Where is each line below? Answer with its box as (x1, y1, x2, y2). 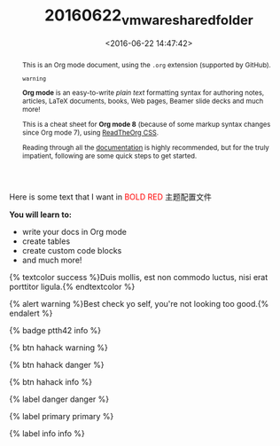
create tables (21, 236, 71, 246)
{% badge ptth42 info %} (9, 325, 102, 335)
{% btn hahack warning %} (9, 342, 108, 353)
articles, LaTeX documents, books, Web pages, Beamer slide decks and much (21, 97, 264, 106)
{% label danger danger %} (9, 394, 110, 404)
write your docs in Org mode (21, 226, 127, 237)
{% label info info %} (9, 427, 86, 439)
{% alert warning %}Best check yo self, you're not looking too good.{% (9, 298, 269, 309)
